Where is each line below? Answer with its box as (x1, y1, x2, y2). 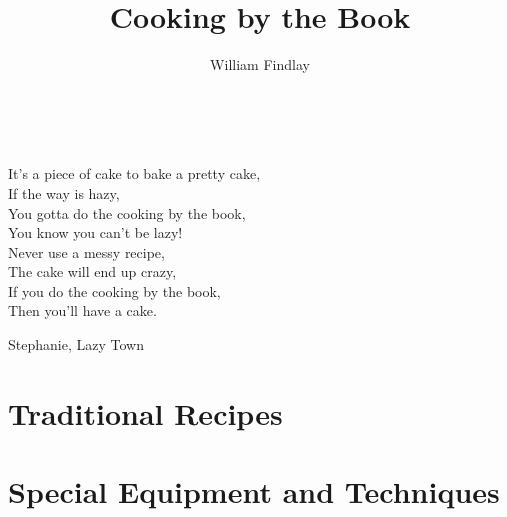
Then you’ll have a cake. (8, 300, 157, 321)
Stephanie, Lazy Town (8, 334, 144, 355)
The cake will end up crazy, (8, 261, 177, 282)
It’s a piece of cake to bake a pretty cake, (8, 163, 261, 184)
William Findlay (210, 54, 310, 75)
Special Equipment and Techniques (8, 471, 500, 512)
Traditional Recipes (8, 392, 283, 433)
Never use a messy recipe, (8, 241, 165, 262)
